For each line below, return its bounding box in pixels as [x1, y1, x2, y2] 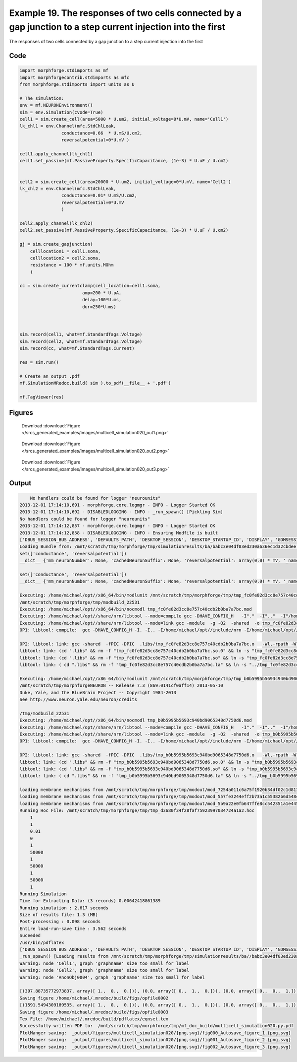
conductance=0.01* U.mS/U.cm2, [61, 193, 137, 199]
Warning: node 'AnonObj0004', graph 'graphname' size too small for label [19, 974, 205, 980]
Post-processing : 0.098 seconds [19, 919, 101, 925]
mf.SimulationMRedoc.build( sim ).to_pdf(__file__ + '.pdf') [19, 380, 171, 386]
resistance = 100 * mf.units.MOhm [30, 262, 114, 268]
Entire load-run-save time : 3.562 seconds [19, 926, 127, 931]
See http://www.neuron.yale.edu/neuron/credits [19, 696, 137, 702]
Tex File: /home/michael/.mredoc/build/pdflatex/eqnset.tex [19, 1016, 169, 1022]
